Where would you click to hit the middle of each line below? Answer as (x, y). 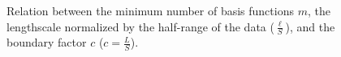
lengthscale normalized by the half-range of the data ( (140, 26)
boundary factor (47, 42)
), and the (310, 26)
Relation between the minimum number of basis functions (150, 10)
